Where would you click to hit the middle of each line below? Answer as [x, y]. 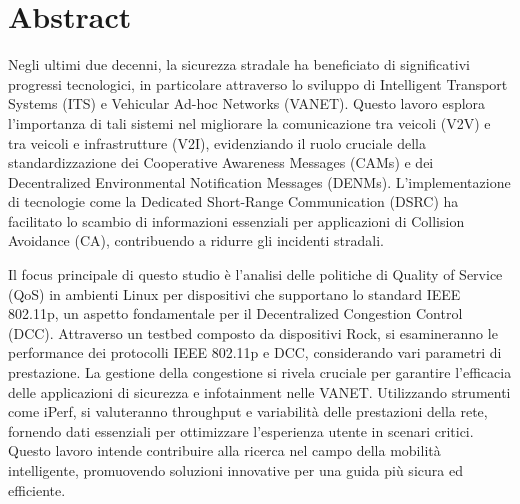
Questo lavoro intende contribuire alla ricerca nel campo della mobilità [224, 450]
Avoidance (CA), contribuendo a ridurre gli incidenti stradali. [196, 240]
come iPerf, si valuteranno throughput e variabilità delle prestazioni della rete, [248, 411]
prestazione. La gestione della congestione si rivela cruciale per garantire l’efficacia [260, 372]
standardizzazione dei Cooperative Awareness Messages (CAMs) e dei [221, 162]
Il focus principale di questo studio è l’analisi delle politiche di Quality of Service [255, 274]
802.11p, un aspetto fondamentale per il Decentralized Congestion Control [235, 313]
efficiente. [37, 489]
